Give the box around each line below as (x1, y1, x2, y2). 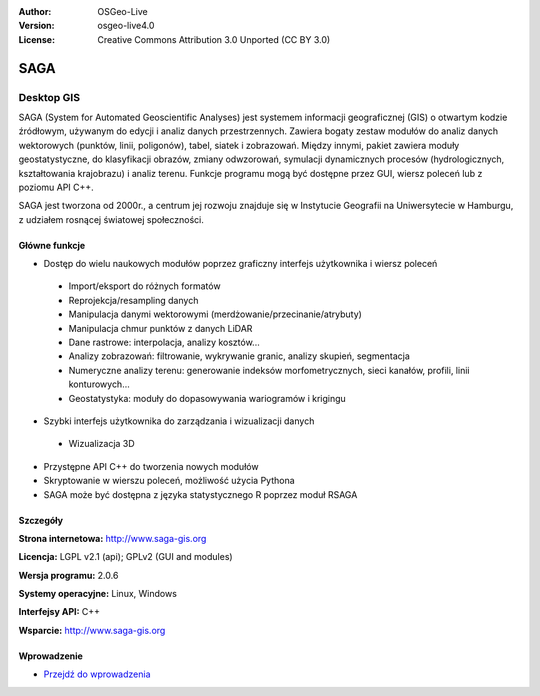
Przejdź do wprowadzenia (43, 668, 151, 680)
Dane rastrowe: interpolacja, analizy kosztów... (68, 336, 260, 349)
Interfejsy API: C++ (18, 606, 100, 618)
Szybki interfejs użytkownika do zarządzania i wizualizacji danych (43, 415, 315, 427)
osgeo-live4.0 (97, 20, 155, 32)
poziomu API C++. (18, 181, 94, 193)
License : (18, 33, 55, 45)
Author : (18, 6, 52, 17)
